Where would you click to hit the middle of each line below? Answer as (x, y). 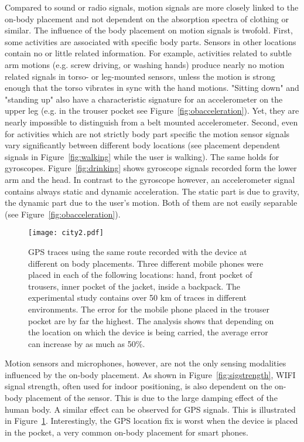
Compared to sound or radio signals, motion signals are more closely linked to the (152, 7)
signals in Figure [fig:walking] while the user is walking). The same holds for (142, 156)
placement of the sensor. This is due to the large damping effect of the (151, 398)
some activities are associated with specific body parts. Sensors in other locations (151, 41)
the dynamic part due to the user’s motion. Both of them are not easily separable (151, 203)
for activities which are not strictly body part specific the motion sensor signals (147, 133)
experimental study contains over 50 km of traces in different (137, 297)
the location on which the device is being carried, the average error (148, 332)
